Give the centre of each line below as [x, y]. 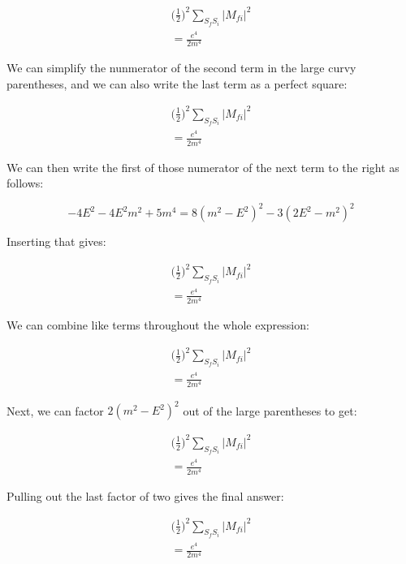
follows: [25, 183]
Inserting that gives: [56, 241]
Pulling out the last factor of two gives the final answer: [145, 495]
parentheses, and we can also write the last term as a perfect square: [177, 83]
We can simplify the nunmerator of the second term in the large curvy [181, 68]
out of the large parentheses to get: [270, 410]
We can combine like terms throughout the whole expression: [158, 325]
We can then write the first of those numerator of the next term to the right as [203, 167]
